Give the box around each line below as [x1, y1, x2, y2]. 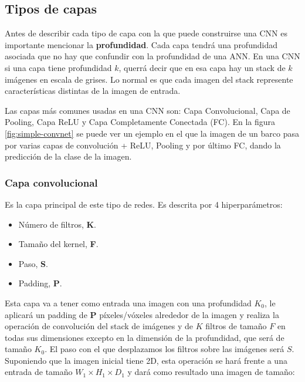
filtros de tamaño [205, 320, 267, 332]
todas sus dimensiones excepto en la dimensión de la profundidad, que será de [5, 331, 284, 343]
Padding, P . [18, 277, 62, 289]
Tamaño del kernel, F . [18, 238, 99, 250]
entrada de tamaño [5, 366, 73, 378]
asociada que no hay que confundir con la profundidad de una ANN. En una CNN [5, 50, 300, 62]
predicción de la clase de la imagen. [5, 150, 132, 163]
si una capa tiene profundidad [5, 61, 112, 73]
